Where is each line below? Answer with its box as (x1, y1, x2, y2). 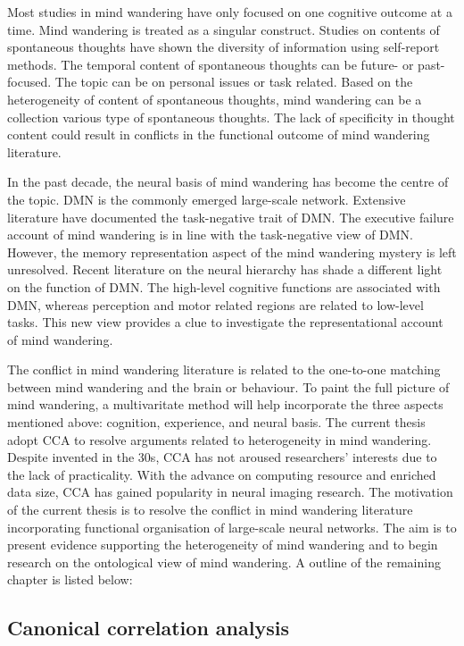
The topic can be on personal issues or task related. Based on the (54, 72, 413, 91)
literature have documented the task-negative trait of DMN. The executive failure (7, 207, 454, 226)
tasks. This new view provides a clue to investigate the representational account (7, 313, 443, 331)
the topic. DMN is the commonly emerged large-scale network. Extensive (7, 189, 406, 208)
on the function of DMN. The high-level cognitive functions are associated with (7, 277, 441, 296)
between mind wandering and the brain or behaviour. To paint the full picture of (7, 377, 450, 396)
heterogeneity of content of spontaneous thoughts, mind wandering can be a (7, 89, 422, 108)
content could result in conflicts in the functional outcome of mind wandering (7, 125, 430, 144)
